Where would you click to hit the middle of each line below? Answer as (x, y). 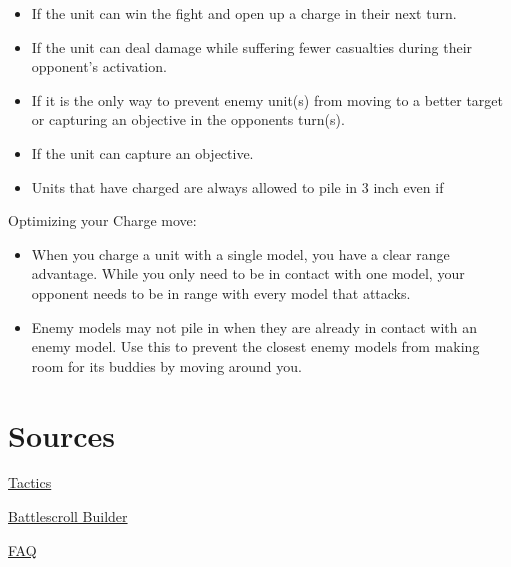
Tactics (30, 482)
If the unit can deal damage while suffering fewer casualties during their (252, 46)
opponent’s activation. (99, 66)
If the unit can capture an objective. (142, 152)
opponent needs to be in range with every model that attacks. (221, 292)
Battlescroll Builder (68, 516)
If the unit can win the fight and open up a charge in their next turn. (244, 13)
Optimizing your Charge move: (102, 220)
